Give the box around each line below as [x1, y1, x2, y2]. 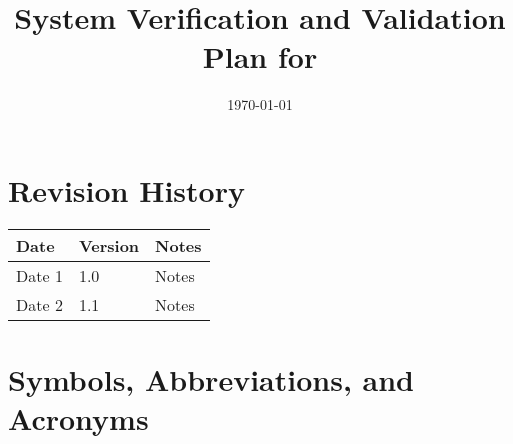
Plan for [202, 36, 318, 77]
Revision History [8, 169, 245, 210]
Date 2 [16, 292, 63, 316]
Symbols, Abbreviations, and [8, 359, 414, 400]
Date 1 [16, 263, 63, 287]
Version [78, 233, 140, 257]
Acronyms [8, 398, 149, 439]
